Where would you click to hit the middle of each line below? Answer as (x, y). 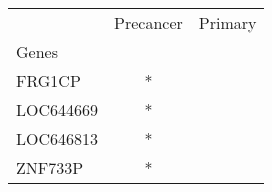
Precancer (148, 22)
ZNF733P (50, 167)
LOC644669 (57, 109)
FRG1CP (48, 80)
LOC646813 (57, 138)
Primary (227, 22)
